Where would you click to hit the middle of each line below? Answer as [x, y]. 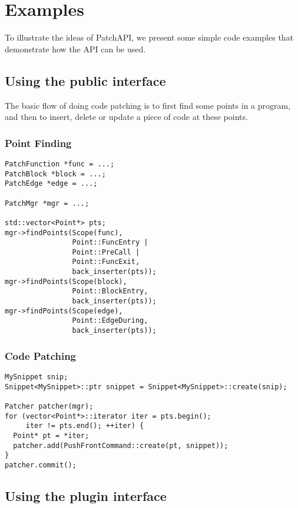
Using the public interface [85, 80]
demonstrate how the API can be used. [75, 49]
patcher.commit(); [41, 465]
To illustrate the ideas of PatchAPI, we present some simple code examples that [149, 37]
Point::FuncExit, [106, 262]
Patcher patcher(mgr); [49, 406]
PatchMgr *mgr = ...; [47, 203]
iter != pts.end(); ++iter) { [85, 426]
